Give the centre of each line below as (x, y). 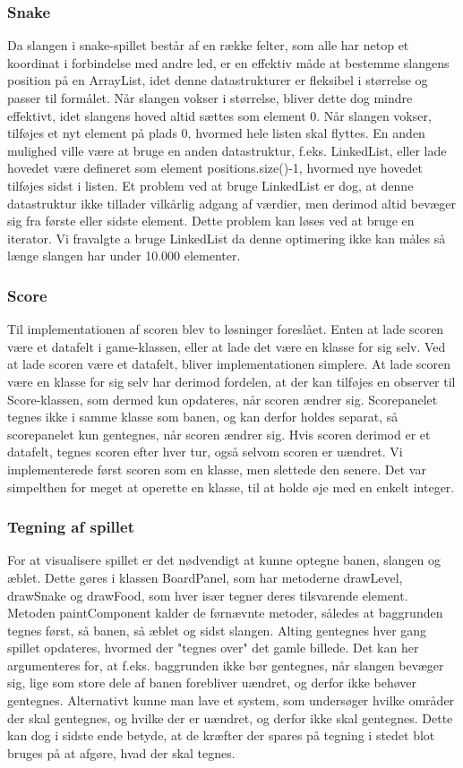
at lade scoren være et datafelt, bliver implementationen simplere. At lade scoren (229, 364)
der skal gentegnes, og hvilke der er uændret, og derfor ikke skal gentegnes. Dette (230, 717)
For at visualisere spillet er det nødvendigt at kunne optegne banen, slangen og (224, 560)
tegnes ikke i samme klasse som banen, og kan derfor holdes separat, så (203, 417)
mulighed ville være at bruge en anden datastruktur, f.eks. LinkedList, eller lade (227, 150)
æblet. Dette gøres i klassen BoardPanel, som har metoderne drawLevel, (205, 577)
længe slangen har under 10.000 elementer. (124, 256)
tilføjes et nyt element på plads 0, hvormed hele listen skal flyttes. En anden (216, 133)
